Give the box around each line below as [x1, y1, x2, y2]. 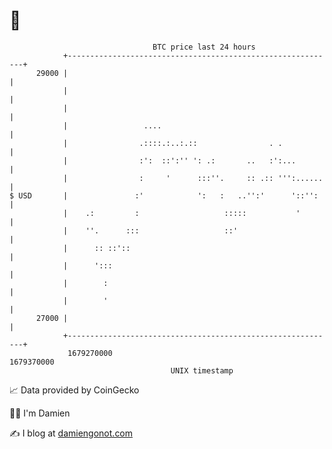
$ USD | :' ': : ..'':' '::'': [9, 190, 319, 201]
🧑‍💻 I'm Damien [9, 407, 71, 419]
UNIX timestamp [170, 365, 234, 376]
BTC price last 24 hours [152, 42, 256, 52]
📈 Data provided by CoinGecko [9, 384, 140, 396]
